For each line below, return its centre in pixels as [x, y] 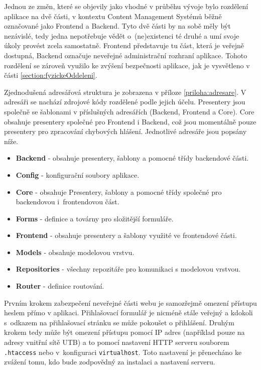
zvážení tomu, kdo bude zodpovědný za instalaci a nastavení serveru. [110, 362]
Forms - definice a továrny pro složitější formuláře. [95, 218]
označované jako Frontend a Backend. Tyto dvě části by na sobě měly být [117, 26]
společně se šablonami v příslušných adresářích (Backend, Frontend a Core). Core [129, 111]
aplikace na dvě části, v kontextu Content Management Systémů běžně [113, 16]
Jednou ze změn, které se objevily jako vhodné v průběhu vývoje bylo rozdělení [126, 6]
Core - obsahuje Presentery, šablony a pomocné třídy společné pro [119, 192]
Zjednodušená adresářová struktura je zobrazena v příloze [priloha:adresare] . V [125, 92]
